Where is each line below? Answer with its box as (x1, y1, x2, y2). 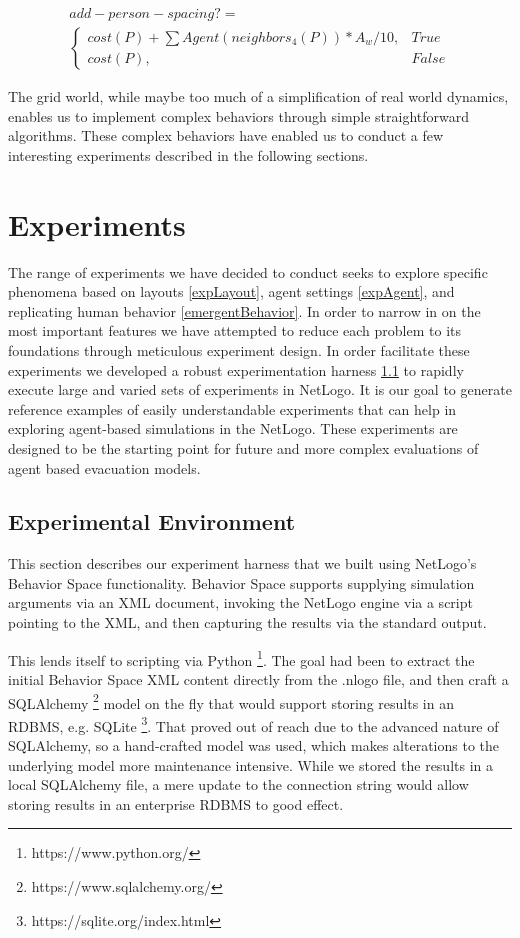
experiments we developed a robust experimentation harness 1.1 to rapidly (8, 359, 464, 380)
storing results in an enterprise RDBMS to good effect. (8, 793, 344, 814)
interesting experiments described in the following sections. (8, 144, 369, 165)
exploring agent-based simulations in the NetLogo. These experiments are (8, 418, 458, 439)
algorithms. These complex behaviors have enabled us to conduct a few (8, 125, 444, 146)
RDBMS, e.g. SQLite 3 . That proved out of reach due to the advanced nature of (8, 712, 499, 736)
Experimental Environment (8, 506, 296, 537)
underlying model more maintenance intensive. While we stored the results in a (8, 754, 494, 775)
